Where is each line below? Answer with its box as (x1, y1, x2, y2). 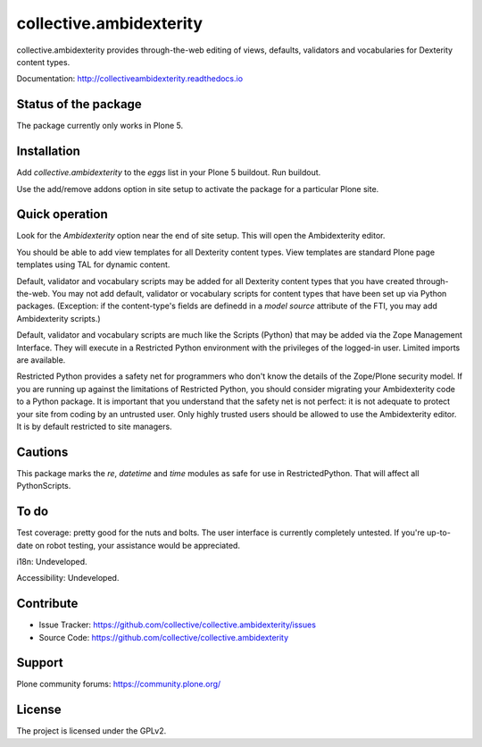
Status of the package (16, 97, 142, 112)
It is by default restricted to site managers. (16, 421, 173, 432)
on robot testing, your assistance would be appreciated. (34, 540, 241, 550)
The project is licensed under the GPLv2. (16, 726, 167, 736)
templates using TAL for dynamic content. (16, 259, 170, 270)
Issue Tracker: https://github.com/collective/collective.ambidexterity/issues (38, 619, 317, 630)
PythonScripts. (16, 481, 71, 491)
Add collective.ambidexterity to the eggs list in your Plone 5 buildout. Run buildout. (16, 167, 321, 178)
